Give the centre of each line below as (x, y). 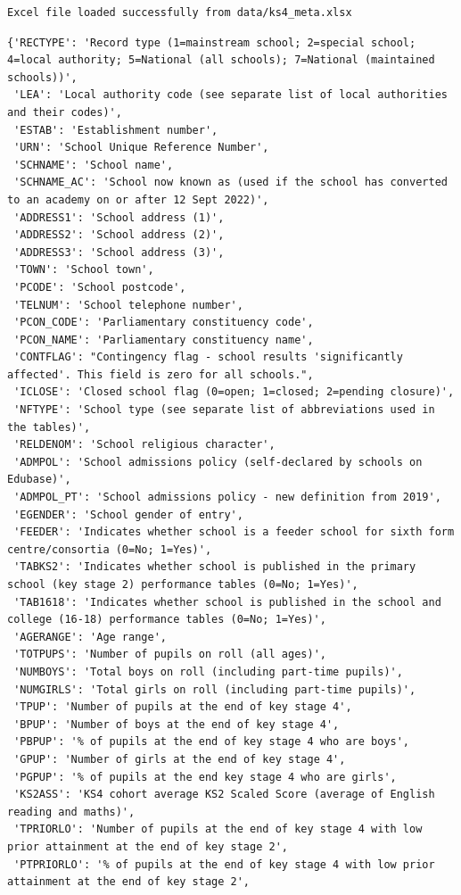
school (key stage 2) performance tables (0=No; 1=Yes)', (183, 584)
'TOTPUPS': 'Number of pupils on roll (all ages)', (170, 655)
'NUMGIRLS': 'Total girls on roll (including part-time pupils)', (215, 689)
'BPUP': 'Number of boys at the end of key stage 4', (177, 724)
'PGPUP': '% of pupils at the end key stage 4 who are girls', (205, 777)
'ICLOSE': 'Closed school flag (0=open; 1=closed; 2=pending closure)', (234, 392)
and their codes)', (65, 112)
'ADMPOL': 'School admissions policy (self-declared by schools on (218, 462)
